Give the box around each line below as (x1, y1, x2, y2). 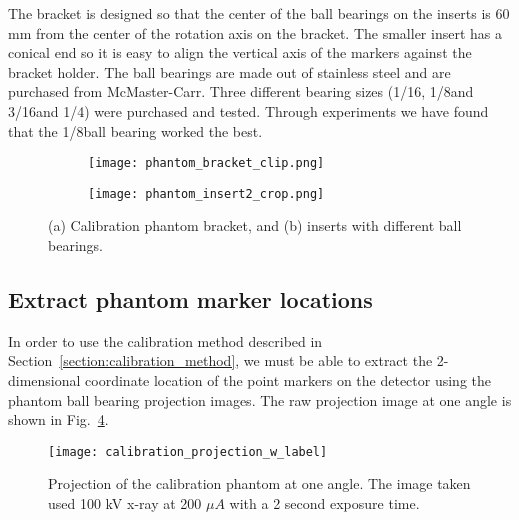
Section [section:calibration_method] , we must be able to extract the (8, 350, 433, 371)
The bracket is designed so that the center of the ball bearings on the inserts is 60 (8, 3, 510, 23)
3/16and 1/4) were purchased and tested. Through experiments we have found (8, 100, 489, 121)
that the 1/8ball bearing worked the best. (8, 120, 263, 141)
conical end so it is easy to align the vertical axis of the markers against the (8, 42, 472, 63)
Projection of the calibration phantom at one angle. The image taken (48, 473, 471, 494)
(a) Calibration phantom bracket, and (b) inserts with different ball (48, 215, 462, 236)
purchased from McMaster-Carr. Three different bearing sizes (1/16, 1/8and (8, 81, 474, 102)
